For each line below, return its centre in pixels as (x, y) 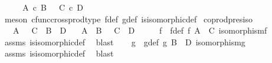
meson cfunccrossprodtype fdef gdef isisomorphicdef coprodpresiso (128, 19)
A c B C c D (53, 7)
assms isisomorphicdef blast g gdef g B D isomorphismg (125, 42)
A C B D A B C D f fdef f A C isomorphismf (140, 30)
